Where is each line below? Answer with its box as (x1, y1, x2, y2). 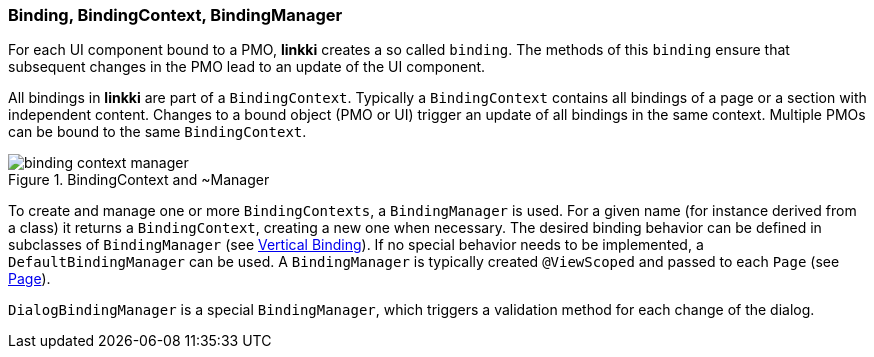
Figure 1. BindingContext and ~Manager (8, 171, 270, 189)
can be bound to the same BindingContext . (8, 123, 307, 141)
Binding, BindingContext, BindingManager (8, 5, 343, 25)
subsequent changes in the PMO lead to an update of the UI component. (8, 58, 486, 76)
